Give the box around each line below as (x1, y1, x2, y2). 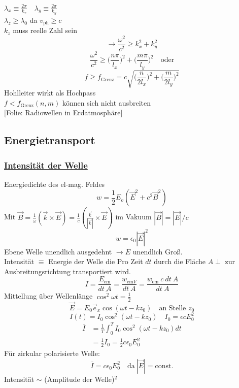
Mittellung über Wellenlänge (4, 290, 93, 301)
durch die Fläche (154, 256, 206, 267)
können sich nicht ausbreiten (62, 97, 151, 108)
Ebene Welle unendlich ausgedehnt (4, 246, 112, 256)
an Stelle (159, 304, 186, 312)
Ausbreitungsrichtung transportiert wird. (4, 266, 131, 276)
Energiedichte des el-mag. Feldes (4, 178, 105, 189)
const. (155, 362, 174, 370)
